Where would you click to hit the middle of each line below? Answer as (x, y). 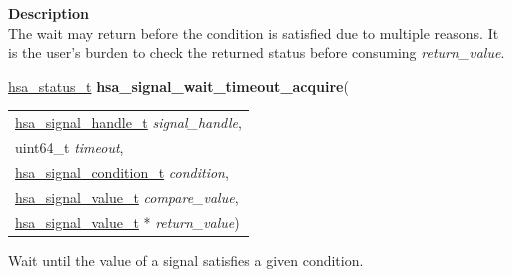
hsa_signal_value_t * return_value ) (127, 221)
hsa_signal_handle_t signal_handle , (128, 122)
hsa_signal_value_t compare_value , (127, 196)
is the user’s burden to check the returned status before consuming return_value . (256, 52)
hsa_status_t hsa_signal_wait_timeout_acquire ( (178, 85)
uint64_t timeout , (69, 146)
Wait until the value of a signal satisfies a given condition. (186, 259)
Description (49, 13)
